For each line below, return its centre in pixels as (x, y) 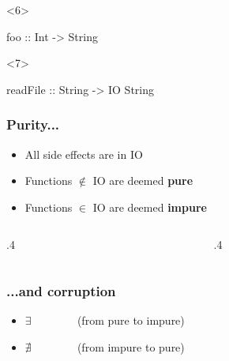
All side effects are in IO (84, 154)
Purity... (33, 124)
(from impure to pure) (131, 346)
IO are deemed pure (143, 180)
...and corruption (61, 290)
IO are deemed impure (150, 207)
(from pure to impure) (131, 320)
